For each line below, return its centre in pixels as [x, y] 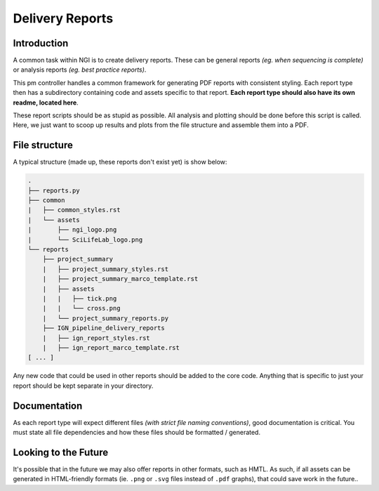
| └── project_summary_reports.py [105, 318]
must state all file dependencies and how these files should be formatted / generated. [137, 432]
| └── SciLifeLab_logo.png [85, 240]
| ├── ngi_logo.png [72, 230]
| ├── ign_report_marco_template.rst [111, 347]
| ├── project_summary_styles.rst [105, 269]
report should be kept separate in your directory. [83, 386]
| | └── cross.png [81, 308]
